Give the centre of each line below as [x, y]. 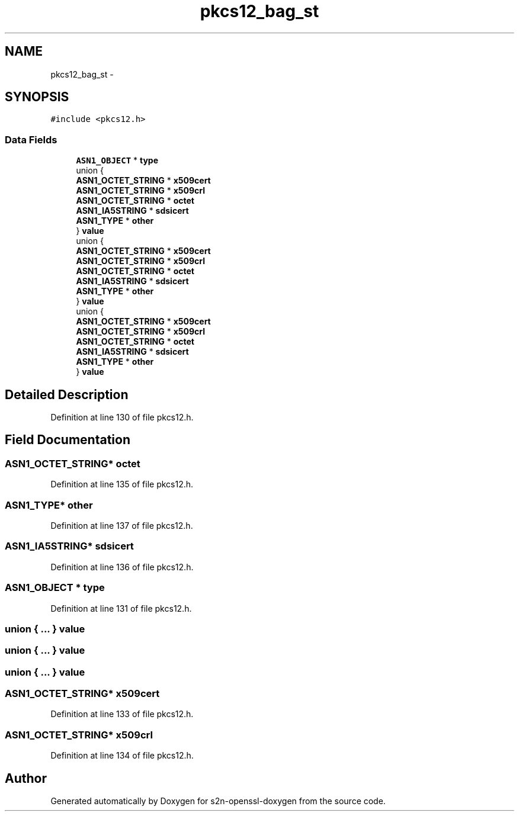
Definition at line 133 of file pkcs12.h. [122, 714]
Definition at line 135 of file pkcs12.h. [122, 484]
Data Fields [31, 139]
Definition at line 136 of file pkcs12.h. [122, 567]
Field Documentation [68, 440]
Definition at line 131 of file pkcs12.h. [121, 608]
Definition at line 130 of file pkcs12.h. [122, 417]
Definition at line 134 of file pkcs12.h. [122, 756]
